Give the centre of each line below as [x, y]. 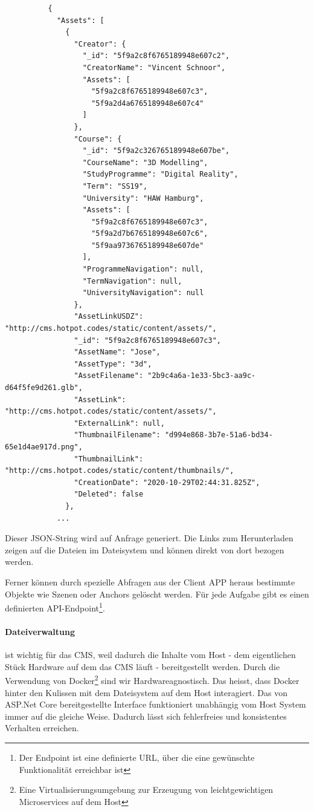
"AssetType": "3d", [113, 364]
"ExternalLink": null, [119, 423]
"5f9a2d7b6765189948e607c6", [150, 234]
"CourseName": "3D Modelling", [145, 162]
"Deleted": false [109, 494]
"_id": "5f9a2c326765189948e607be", [156, 151]
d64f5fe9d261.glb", [44, 388]
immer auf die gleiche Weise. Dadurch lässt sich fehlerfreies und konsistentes [146, 716]
